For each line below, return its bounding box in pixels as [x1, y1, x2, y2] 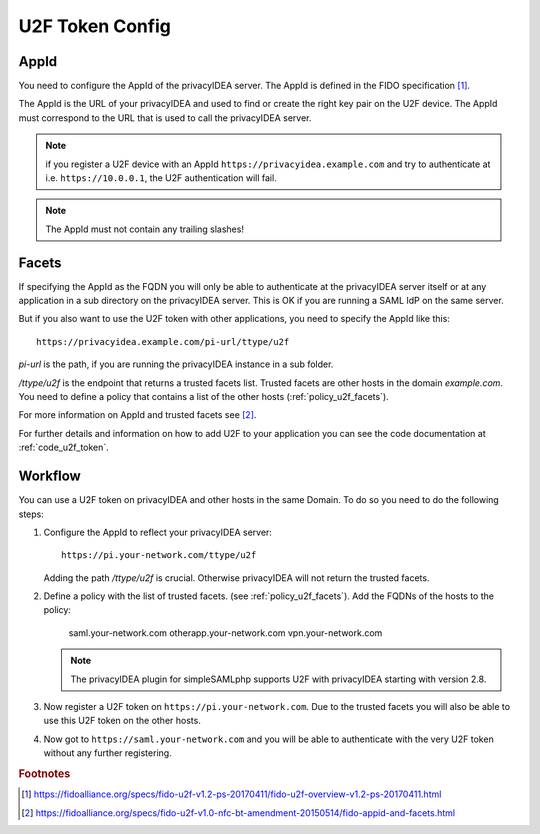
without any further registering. [43, 747, 172, 759]
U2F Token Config [18, 15, 172, 37]
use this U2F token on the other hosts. [43, 715, 202, 727]
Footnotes [18, 766, 71, 780]
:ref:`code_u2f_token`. [18, 441, 109, 454]
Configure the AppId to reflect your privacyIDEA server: [43, 526, 272, 538]
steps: [18, 508, 44, 520]
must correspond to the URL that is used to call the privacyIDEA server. [18, 111, 312, 124]
